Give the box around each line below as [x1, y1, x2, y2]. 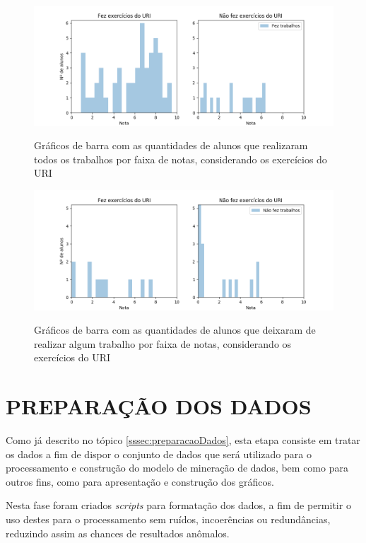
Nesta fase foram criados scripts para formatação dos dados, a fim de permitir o [6, 498, 351, 513]
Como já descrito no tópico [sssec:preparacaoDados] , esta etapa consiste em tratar [6, 433, 360, 448]
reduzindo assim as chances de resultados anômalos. [6, 525, 230, 540]
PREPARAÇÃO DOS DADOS [6, 392, 312, 421]
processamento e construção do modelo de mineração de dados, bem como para [6, 460, 348, 475]
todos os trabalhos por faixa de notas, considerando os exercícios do [34, 151, 327, 166]
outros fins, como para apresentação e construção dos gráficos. [6, 474, 274, 489]
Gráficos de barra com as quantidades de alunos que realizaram [34, 138, 308, 153]
